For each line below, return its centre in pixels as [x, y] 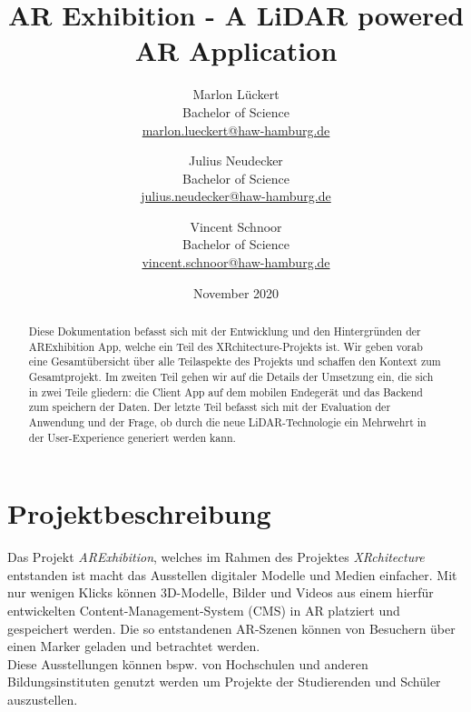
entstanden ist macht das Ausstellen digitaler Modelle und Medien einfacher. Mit [232, 574]
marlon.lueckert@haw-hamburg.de [236, 130]
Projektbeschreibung [139, 513]
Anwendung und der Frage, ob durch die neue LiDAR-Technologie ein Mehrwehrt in [227, 421]
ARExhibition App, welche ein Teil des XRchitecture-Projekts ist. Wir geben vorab [226, 346]
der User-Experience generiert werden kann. [132, 437]
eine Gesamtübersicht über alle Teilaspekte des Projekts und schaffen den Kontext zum [235, 361]
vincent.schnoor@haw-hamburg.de [236, 262]
